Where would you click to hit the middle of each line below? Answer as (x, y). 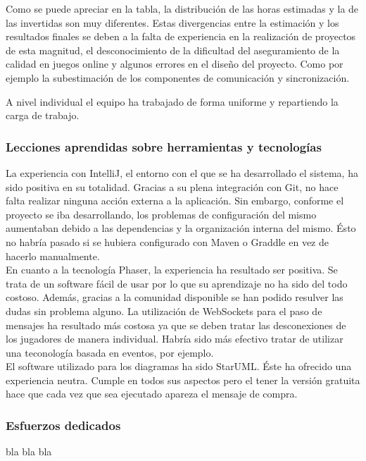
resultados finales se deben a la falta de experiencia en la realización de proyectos (181, 36)
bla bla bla (29, 451)
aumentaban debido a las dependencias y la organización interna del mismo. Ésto (181, 228)
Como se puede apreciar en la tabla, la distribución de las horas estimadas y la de (182, 8)
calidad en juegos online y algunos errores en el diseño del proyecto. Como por (175, 64)
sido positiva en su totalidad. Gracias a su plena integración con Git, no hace (172, 186)
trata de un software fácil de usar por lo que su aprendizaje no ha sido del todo (177, 283)
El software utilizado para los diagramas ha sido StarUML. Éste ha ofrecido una (179, 366)
